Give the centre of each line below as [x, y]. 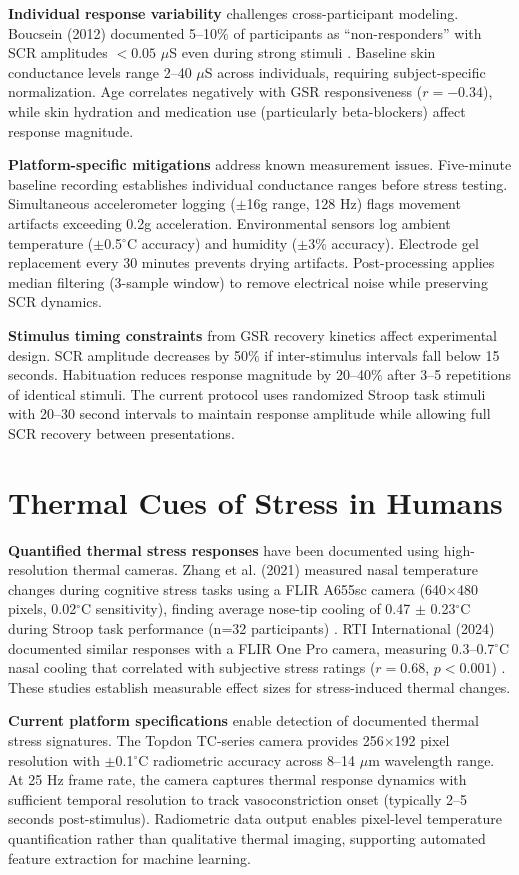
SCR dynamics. [55, 301]
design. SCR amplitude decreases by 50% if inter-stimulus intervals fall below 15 [254, 354]
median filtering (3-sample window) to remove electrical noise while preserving [248, 281]
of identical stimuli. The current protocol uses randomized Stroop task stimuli [247, 393]
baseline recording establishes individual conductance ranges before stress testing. [258, 183]
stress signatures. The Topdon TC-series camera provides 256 [196, 739]
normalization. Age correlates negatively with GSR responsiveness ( [215, 91]
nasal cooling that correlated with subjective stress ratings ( [192, 667]
